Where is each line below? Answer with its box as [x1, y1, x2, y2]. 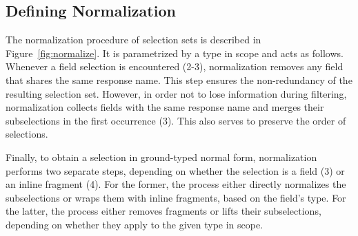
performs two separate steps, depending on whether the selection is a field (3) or [6, 163, 345, 178]
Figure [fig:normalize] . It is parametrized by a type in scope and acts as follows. [6, 45, 344, 60]
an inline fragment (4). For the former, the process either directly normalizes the [6, 177, 346, 191]
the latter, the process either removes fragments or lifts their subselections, [6, 204, 321, 218]
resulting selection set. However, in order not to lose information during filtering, [6, 86, 347, 100]
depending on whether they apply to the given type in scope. [6, 217, 263, 231]
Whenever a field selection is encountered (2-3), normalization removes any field [6, 59, 344, 74]
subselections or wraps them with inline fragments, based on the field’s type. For [6, 190, 346, 204]
